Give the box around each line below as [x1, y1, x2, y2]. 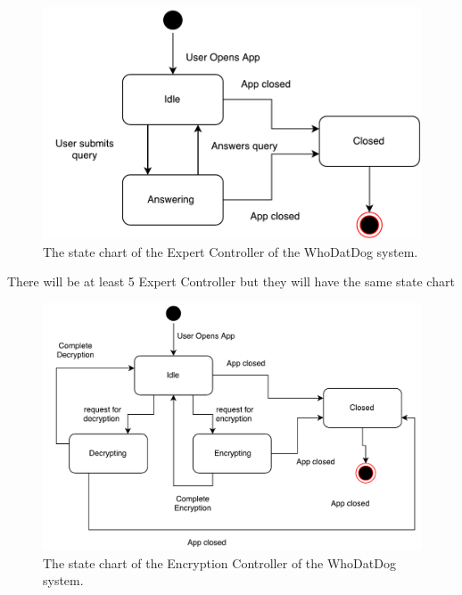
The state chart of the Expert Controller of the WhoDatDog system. [43, 242, 418, 260]
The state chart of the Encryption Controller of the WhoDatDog [43, 553, 396, 572]
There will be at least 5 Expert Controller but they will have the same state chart [7, 272, 455, 291]
